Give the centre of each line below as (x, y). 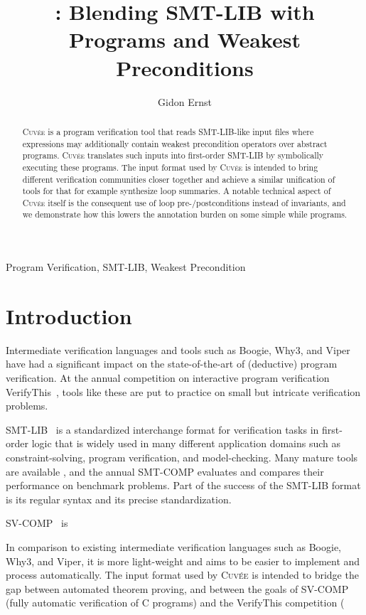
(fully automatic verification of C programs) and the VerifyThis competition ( (175, 603)
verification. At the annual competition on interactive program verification (168, 378)
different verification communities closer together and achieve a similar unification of (179, 179)
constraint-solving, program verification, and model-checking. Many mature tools (182, 458)
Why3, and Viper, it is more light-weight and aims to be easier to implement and (183, 561)
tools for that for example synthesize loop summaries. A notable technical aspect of (177, 191)
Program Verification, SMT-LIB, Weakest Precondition (126, 267)
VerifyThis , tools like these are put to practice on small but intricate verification (183, 391)
